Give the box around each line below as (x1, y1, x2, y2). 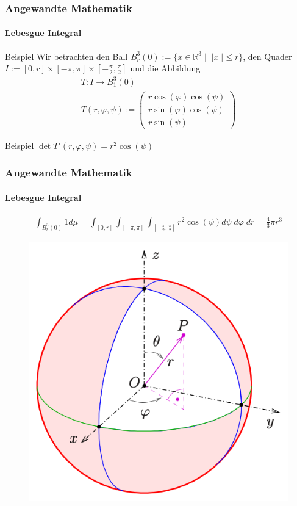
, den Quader (243, 49, 292, 62)
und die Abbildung (130, 62, 201, 74)
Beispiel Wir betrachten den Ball (5, 49, 128, 62)
